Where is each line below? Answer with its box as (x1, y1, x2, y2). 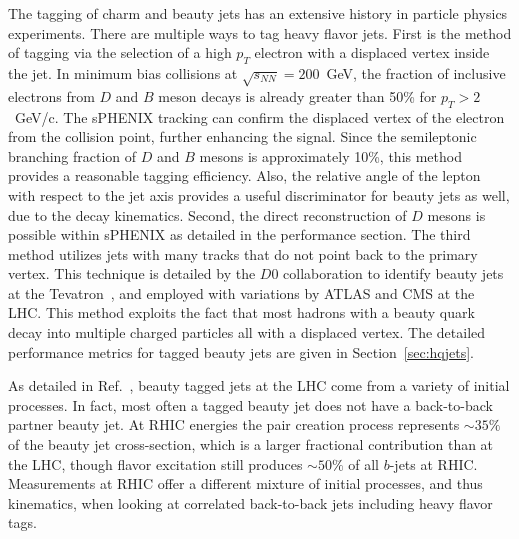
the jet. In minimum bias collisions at (8, 62, 238, 83)
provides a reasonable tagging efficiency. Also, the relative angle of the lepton (8, 165, 481, 186)
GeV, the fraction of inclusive (326, 62, 506, 83)
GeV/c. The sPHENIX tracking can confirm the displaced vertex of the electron (14, 106, 505, 127)
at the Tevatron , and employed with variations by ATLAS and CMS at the (8, 282, 475, 303)
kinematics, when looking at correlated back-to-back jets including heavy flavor (8, 492, 493, 513)
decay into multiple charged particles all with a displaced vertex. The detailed (8, 322, 486, 343)
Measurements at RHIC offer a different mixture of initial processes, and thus (8, 473, 483, 494)
